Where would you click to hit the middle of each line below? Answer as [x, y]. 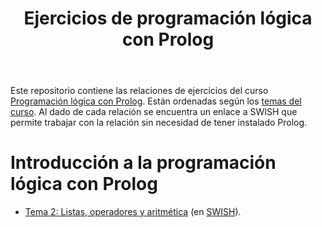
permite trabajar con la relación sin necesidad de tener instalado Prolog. [159, 123]
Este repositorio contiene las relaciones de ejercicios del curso [139, 91]
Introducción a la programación [143, 163]
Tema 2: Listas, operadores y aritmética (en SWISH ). [133, 212]
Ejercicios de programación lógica [168, 18]
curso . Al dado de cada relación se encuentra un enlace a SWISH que [154, 112]
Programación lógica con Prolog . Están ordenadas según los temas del [156, 101]
